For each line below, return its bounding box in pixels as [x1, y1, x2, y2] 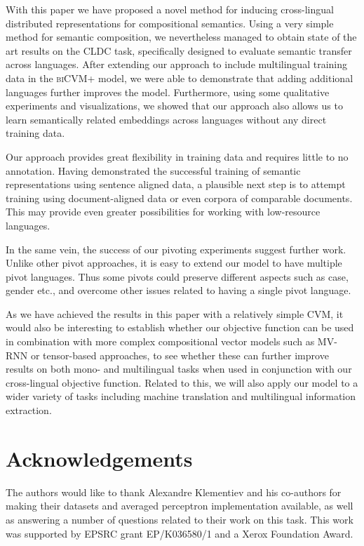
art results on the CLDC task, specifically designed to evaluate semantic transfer [6, 43, 352, 58]
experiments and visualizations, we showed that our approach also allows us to [6, 98, 343, 113]
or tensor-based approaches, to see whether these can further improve [30, 347, 329, 362]
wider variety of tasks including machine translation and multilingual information [6, 389, 356, 404]
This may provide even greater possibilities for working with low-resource [6, 204, 321, 219]
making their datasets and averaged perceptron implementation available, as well [6, 498, 353, 513]
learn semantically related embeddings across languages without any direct [6, 112, 327, 126]
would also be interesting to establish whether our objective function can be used [6, 320, 354, 335]
